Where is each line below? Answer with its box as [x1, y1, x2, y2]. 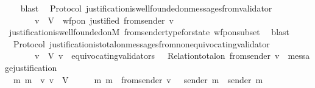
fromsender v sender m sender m [121, 73, 263, 86]
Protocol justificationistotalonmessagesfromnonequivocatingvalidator [13, 37, 270, 50]
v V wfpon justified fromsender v [34, 13, 174, 26]
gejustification [5, 61, 57, 73]
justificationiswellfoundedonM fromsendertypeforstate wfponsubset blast [9, 25, 290, 38]
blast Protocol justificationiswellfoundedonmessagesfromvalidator [20, 2, 272, 14]
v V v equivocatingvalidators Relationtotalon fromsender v [34, 49, 280, 62]
